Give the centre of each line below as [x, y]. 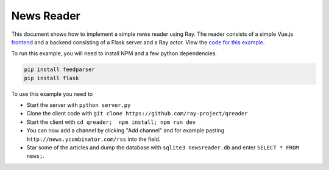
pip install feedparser [60, 70]
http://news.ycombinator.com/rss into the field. [94, 139]
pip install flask [51, 78]
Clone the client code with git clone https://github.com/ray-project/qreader [137, 114]
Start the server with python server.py [79, 105]
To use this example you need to [52, 93]
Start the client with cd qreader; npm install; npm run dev [111, 122]
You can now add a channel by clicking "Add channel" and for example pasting [126, 131]
